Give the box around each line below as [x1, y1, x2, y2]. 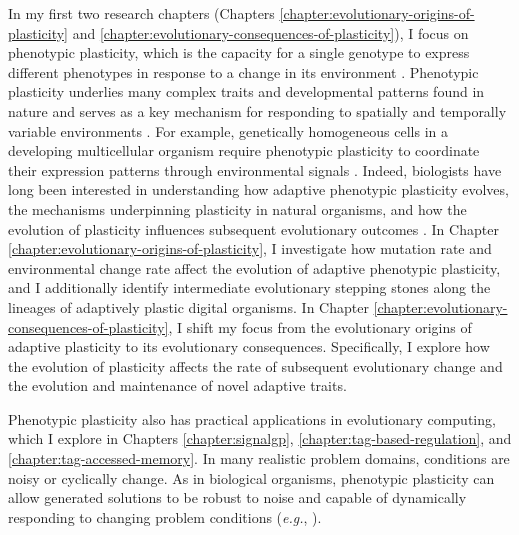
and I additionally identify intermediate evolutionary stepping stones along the [8, 277, 491, 298]
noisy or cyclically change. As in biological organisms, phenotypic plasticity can [8, 467, 495, 488]
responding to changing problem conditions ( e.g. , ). [8, 506, 322, 527]
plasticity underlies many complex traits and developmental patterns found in [8, 81, 485, 102]
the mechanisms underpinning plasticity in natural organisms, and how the [8, 198, 467, 219]
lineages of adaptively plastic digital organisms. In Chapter [8, 296, 369, 317]
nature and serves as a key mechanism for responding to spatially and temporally [8, 100, 507, 121]
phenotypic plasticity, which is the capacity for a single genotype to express [8, 42, 470, 63]
